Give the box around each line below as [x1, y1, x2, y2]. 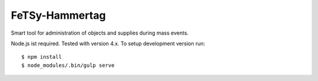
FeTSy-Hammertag [11, 9, 106, 22]
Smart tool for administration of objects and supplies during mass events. [11, 29, 189, 36]
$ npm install [21, 53, 62, 60]
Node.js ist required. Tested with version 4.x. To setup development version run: [11, 40, 206, 47]
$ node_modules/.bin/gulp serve [21, 62, 115, 69]
